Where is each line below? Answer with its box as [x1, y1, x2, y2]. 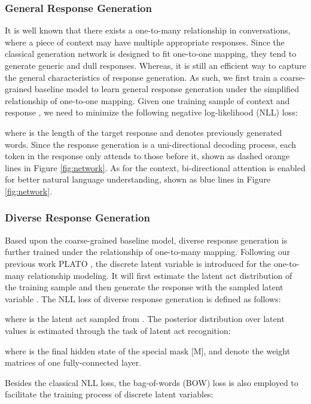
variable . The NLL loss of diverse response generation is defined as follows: [5, 292, 281, 305]
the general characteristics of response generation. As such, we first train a [5, 71, 278, 83]
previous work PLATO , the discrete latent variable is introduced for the [5, 257, 271, 269]
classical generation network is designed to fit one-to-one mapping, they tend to [5, 47, 297, 60]
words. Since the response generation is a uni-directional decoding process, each [5, 138, 297, 150]
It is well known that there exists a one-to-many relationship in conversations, [5, 24, 291, 37]
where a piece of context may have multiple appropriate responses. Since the [5, 35, 285, 48]
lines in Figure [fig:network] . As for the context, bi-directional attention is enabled [5, 161, 306, 174]
